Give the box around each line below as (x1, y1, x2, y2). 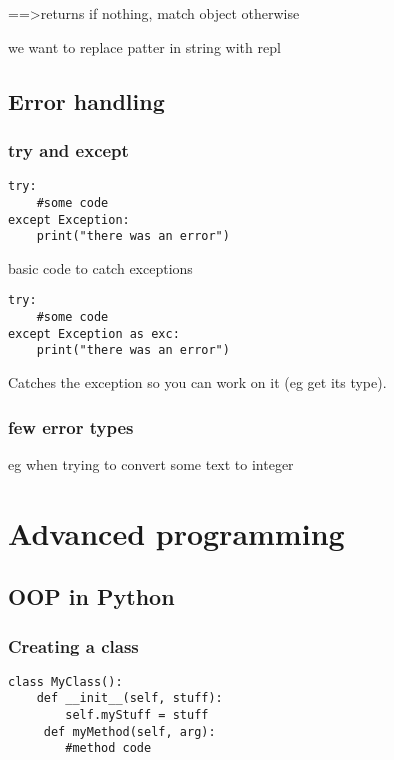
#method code (65, 741, 152, 756)
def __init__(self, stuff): (36, 691, 223, 706)
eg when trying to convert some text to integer (8, 453, 294, 474)
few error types (8, 414, 134, 439)
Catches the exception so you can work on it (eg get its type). (8, 372, 387, 393)
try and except (8, 137, 129, 162)
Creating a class (8, 633, 139, 658)
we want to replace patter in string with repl (8, 36, 281, 57)
